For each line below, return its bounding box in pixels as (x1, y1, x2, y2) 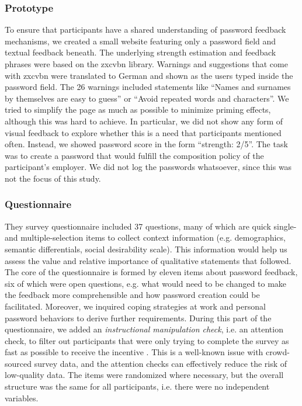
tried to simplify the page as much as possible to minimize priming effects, (5, 103, 271, 116)
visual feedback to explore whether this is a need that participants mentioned (5, 126, 282, 138)
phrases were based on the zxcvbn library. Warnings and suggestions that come (5, 58, 288, 70)
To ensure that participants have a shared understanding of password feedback (5, 23, 286, 36)
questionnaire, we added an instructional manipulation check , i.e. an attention (5, 323, 283, 335)
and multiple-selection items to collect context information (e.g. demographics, (5, 231, 286, 244)
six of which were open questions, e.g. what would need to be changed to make (5, 277, 287, 289)
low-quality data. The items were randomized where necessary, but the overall (5, 369, 284, 381)
